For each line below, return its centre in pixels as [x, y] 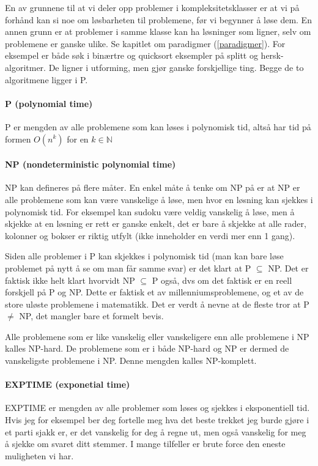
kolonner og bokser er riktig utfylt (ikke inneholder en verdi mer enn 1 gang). [150, 235]
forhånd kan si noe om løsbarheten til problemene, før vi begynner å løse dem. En [158, 19]
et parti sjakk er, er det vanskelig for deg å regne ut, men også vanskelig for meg [156, 431]
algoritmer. [25, 67]
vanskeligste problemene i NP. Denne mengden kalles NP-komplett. [131, 361]
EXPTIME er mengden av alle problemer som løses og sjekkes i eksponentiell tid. [157, 408]
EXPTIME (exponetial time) [68, 384]
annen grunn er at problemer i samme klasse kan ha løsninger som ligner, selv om [158, 31]
